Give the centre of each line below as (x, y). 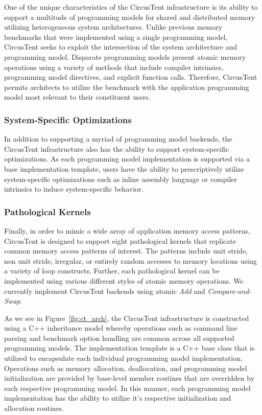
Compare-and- (230, 291)
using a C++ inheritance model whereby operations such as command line (121, 328)
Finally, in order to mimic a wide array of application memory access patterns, (127, 230)
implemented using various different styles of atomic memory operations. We (124, 280)
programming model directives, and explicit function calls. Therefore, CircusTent (131, 77)
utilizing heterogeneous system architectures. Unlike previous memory (113, 27)
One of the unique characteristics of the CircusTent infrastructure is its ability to (131, 7)
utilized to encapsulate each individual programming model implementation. (123, 358)
